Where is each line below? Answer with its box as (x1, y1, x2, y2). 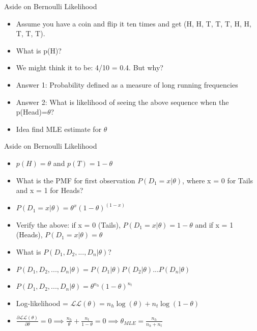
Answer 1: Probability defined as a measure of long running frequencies (16, 79, 238, 90)
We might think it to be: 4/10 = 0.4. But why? (16, 62, 163, 73)
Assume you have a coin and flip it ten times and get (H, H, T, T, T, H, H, (16, 18, 251, 29)
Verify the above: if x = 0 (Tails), (16, 219, 121, 230)
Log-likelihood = (16, 297, 68, 308)
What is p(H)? (16, 45, 62, 56)
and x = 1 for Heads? (16, 185, 83, 196)
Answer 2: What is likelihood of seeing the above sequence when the (16, 96, 229, 107)
